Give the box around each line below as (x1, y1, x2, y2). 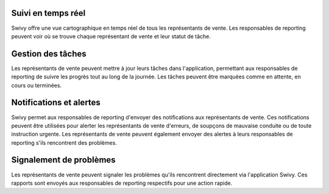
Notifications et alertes (11, 97, 101, 108)
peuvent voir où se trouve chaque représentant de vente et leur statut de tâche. (11, 32, 211, 40)
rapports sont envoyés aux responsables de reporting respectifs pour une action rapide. (11, 179, 233, 187)
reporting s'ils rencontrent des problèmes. (11, 139, 117, 146)
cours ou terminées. (11, 81, 62, 89)
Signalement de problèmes (11, 155, 116, 165)
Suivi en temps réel (11, 8, 86, 18)
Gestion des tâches (11, 49, 87, 59)
